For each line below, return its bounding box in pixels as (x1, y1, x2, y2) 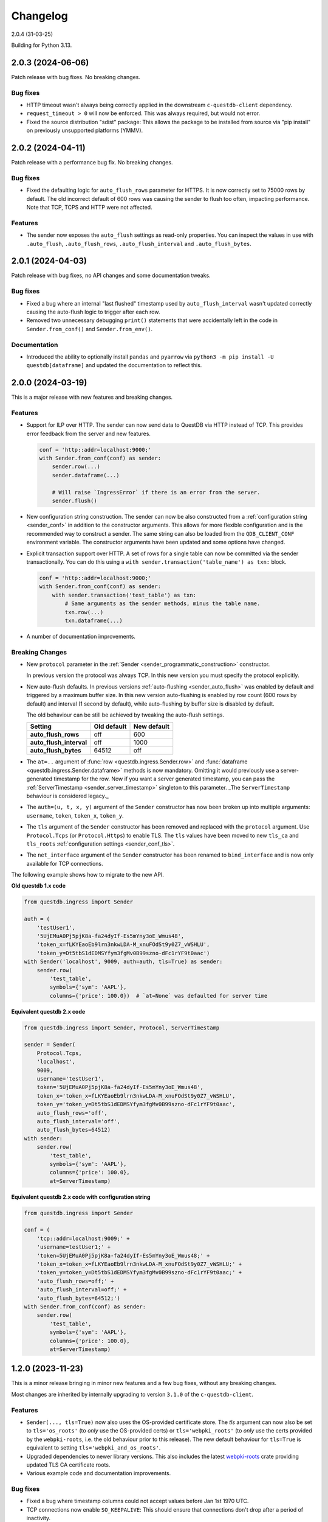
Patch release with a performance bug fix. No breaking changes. (11, 159, 173, 166)
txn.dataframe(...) (64, 617, 123, 624)
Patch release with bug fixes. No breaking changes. (11, 73, 141, 80)
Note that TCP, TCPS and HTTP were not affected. (26, 203, 152, 211)
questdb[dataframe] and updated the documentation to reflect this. (26, 362, 202, 369)
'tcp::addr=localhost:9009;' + (36, 1235, 130, 1242)
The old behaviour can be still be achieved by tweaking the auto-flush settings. (26, 711, 225, 718)
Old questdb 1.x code (11, 882, 66, 889)
